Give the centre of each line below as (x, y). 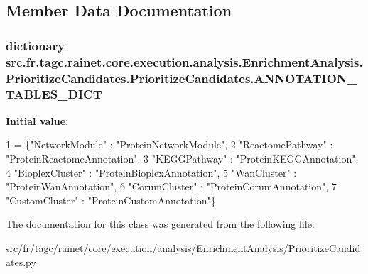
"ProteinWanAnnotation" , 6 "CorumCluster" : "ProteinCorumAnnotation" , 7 (171, 186)
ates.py (21, 262)
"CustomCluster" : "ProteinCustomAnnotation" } (111, 200)
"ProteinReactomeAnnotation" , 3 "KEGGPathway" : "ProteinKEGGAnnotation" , (182, 158)
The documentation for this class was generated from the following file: (160, 224)
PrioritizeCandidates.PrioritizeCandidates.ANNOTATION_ (182, 78)
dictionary (36, 45)
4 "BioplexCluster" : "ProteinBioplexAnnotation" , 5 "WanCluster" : (151, 172)
